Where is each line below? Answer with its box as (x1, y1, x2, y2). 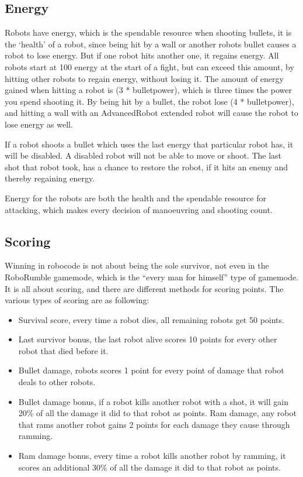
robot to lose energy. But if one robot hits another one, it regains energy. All (5, 49, 279, 61)
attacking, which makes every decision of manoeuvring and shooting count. (5, 203, 273, 215)
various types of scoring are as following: (5, 294, 149, 306)
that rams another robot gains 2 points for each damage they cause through (18, 418, 290, 430)
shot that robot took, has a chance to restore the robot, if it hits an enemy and (5, 160, 288, 173)
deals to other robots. (18, 376, 96, 388)
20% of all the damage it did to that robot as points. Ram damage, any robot (18, 407, 297, 419)
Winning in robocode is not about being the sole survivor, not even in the (5, 259, 269, 272)
